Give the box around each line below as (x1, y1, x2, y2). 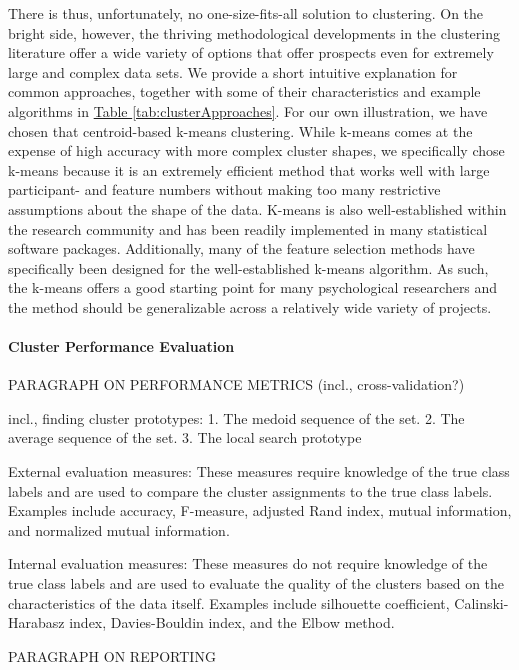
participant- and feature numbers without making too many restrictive (8, 179, 441, 200)
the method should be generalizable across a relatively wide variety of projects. (8, 296, 492, 317)
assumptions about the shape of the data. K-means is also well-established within (8, 198, 507, 219)
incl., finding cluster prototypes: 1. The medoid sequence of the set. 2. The (8, 407, 465, 428)
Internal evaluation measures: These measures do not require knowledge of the (8, 553, 488, 574)
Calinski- (454, 592, 509, 613)
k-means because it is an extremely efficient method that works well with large (8, 159, 490, 180)
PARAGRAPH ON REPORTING (8, 645, 216, 666)
